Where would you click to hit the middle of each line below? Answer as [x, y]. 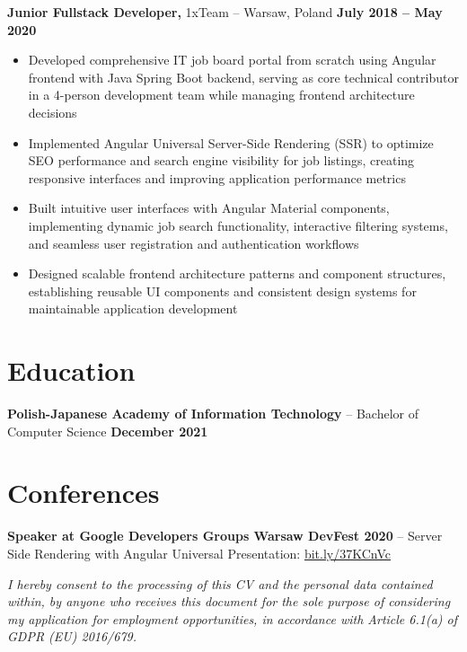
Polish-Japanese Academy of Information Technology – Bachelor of [213, 414]
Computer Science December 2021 [108, 431]
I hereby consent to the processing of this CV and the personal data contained [220, 583]
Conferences [84, 493]
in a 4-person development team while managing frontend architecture [221, 95]
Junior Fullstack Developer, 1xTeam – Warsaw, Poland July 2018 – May [225, 12]
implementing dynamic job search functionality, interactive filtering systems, [238, 225]
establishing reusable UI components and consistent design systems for [222, 291]
